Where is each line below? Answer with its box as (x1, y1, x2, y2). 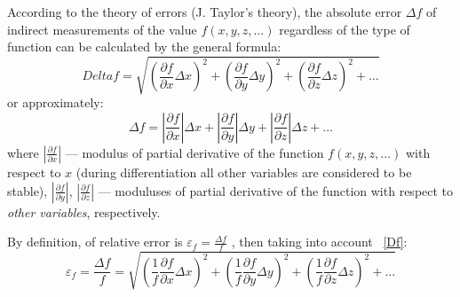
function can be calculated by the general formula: (7, 37, 282, 56)
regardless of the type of (279, 20, 410, 38)
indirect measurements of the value (7, 20, 197, 38)
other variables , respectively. (7, 202, 161, 221)
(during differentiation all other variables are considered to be (75, 162, 412, 181)
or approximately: (7, 93, 104, 112)
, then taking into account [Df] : (231, 232, 408, 251)
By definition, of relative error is (7, 232, 183, 251)
